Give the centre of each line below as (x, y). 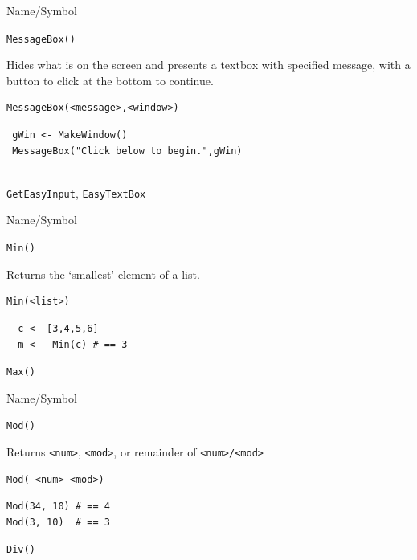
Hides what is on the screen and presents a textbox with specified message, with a (208, 65)
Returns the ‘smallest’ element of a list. (103, 274)
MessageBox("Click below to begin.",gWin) (127, 151)
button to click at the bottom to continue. (110, 80)
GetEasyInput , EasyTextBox (76, 192)
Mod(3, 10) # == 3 (58, 522)
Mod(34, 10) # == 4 (58, 507)
